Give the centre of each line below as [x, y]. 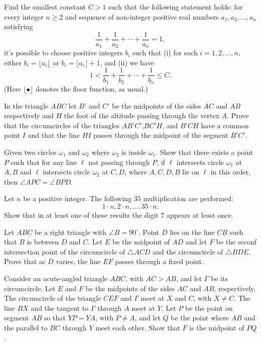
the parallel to [26, 327]
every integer [24, 16]
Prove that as [25, 261]
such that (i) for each [165, 53]
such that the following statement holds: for [175, 7]
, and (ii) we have [127, 62]
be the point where [200, 318]
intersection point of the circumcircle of [64, 251]
